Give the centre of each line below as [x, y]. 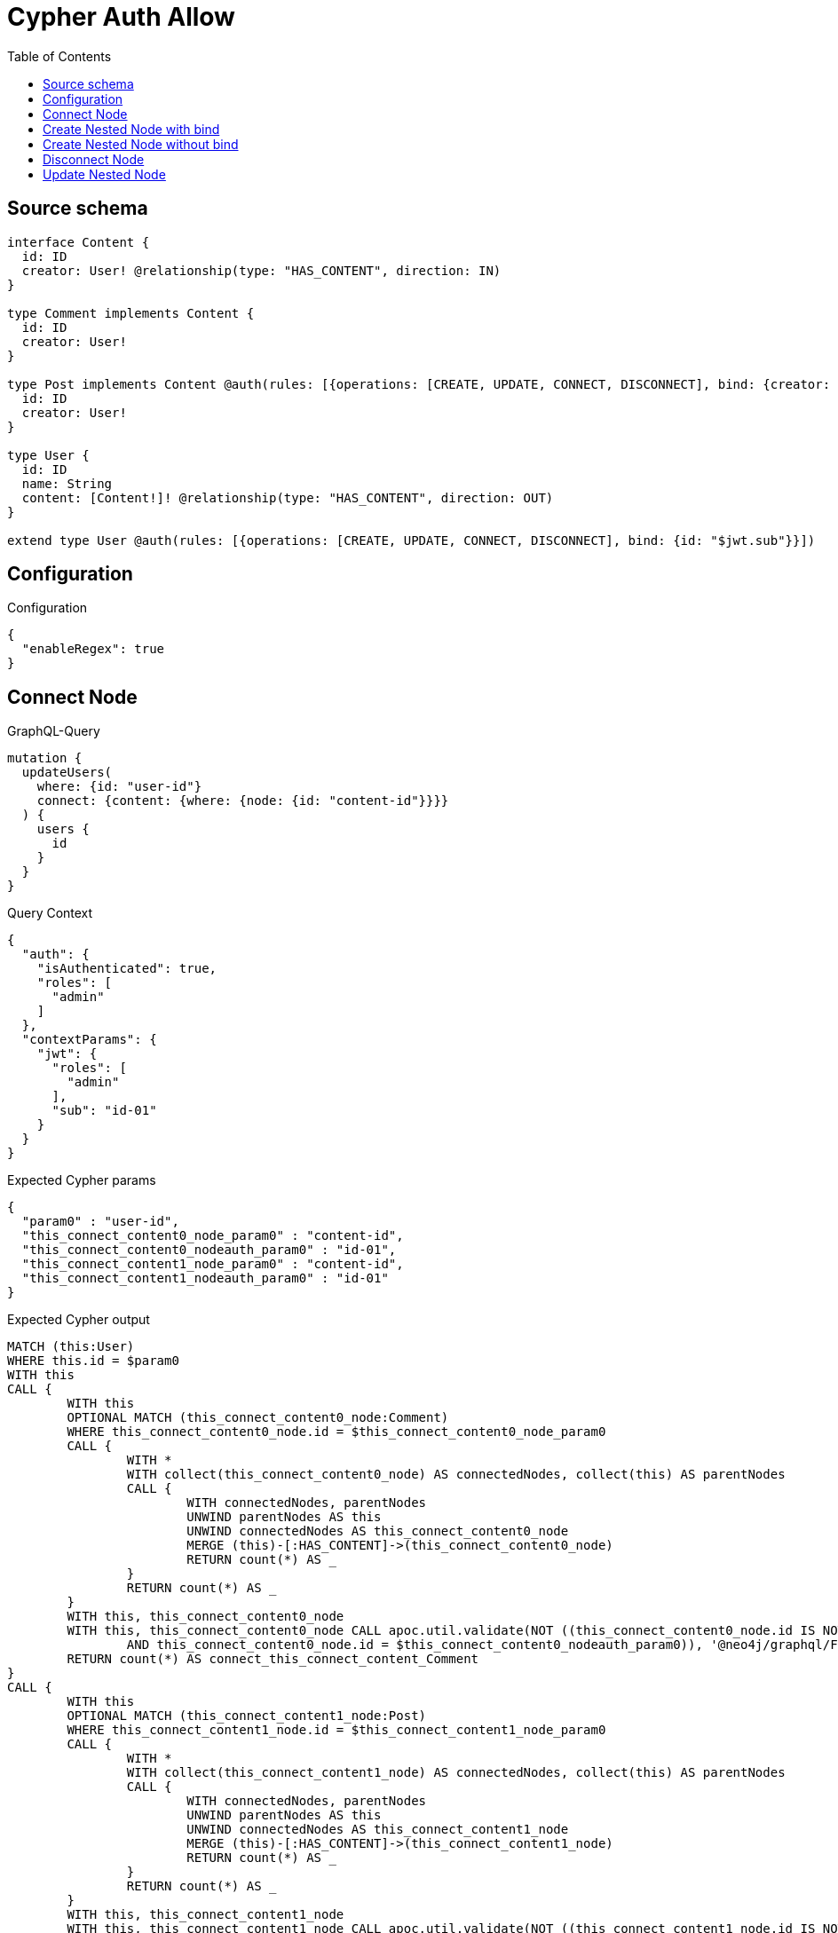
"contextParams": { [89, 1040]
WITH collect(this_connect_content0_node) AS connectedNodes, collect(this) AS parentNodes [456, 1475]
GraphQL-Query [54, 731]
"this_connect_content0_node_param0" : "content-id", [213, 1236]
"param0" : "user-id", [100, 1222]
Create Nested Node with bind [131, 129]
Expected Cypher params [82, 1180]
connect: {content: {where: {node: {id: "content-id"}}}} [243, 801]
